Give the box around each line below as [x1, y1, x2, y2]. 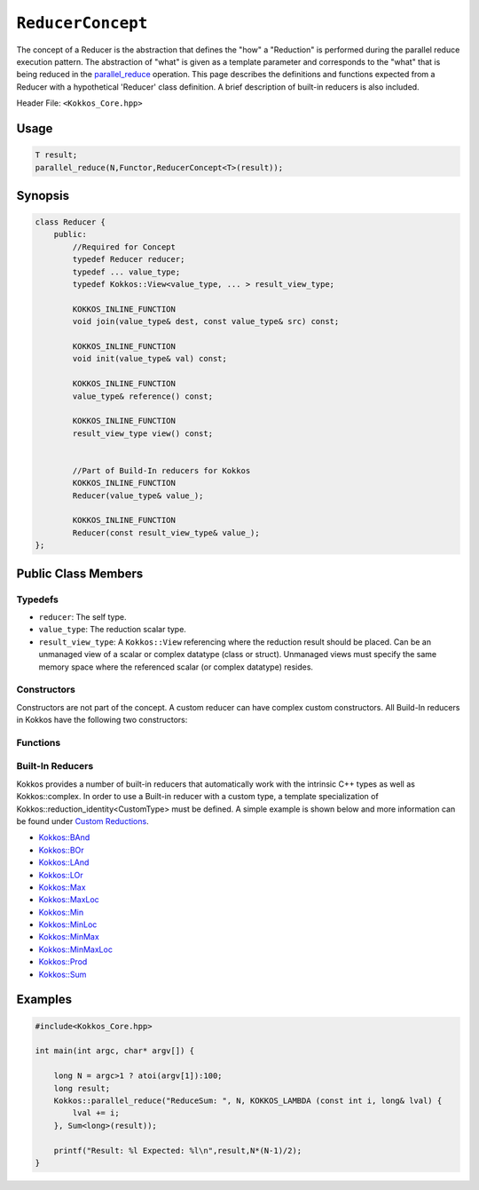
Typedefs [16, 593, 59, 606]
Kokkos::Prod [38, 956, 88, 967]
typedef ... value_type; [72, 266, 181, 277]
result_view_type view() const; [72, 428, 213, 439]
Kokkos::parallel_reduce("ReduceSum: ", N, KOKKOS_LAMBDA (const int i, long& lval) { [53, 1096, 443, 1106]
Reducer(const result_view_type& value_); [72, 528, 261, 537]
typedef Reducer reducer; [72, 254, 185, 265]
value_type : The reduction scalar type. [38, 624, 186, 635]
